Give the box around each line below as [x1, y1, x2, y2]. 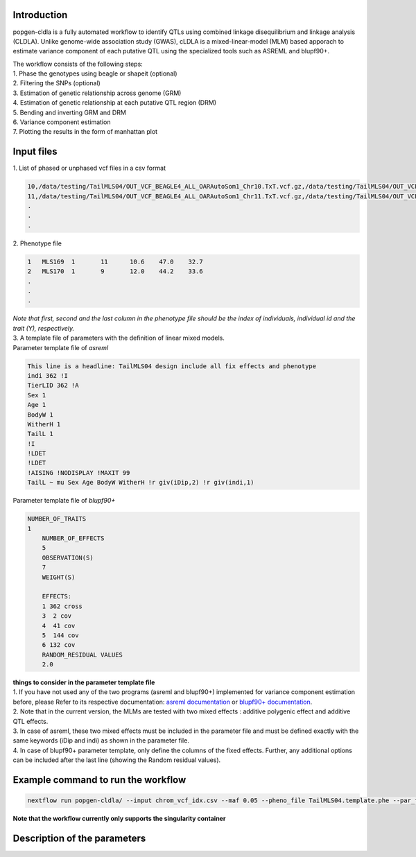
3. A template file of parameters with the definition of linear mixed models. [12, 334, 225, 343]
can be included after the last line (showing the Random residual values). [12, 756, 221, 764]
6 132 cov [42, 641, 76, 649]
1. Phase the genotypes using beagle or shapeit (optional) [12, 69, 177, 78]
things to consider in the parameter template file [12, 678, 155, 686]
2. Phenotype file [12, 239, 62, 248]
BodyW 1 [27, 410, 53, 419]
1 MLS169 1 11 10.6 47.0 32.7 [27, 257, 204, 266]
